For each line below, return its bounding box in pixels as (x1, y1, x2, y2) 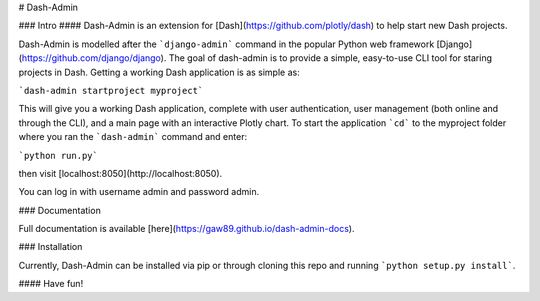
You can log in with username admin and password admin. (18, 186, 260, 198)
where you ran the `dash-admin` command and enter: (18, 131, 248, 143)
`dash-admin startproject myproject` (18, 85, 204, 96)
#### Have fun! (18, 278, 84, 290)
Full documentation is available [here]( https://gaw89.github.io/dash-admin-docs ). (18, 223, 355, 235)
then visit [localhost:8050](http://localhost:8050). (18, 167, 223, 179)
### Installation (18, 241, 83, 253)
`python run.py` (18, 150, 99, 161)
